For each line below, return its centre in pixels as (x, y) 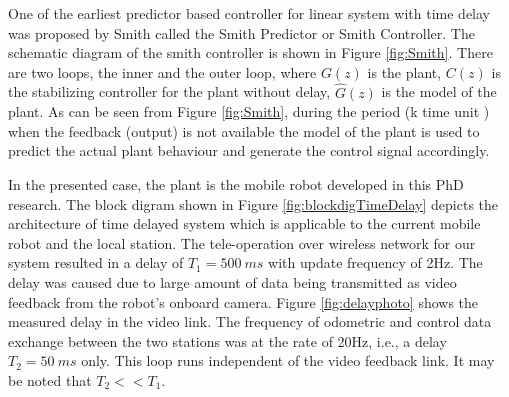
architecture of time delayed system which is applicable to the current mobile (244, 223)
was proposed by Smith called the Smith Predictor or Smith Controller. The (241, 32)
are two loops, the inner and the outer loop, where (162, 71)
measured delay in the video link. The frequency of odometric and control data (250, 321)
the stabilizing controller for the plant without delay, (169, 91)
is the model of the (439, 91)
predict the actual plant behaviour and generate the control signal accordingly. (249, 150)
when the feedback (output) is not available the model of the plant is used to (244, 130)
